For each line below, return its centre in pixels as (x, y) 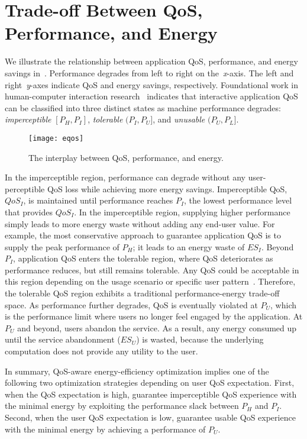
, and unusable (179, 119)
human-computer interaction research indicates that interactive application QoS (151, 96)
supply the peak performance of (62, 246)
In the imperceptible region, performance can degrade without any (125, 177)
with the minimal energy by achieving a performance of (105, 429)
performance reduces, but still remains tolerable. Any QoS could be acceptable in (152, 269)
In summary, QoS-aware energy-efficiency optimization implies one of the (137, 371)
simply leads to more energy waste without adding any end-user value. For (140, 223)
